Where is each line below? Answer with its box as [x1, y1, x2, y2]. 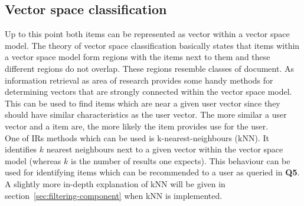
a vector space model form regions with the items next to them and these [5, 51, 270, 63]
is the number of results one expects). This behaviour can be [71, 154, 290, 167]
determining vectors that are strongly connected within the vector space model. [5, 85, 292, 98]
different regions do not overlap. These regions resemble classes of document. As [5, 62, 294, 74]
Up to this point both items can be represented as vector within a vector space [5, 28, 290, 40]
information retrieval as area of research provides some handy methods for [5, 74, 273, 86]
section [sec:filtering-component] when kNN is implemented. [5, 189, 223, 201]
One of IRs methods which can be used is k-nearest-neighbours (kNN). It [5, 131, 269, 144]
